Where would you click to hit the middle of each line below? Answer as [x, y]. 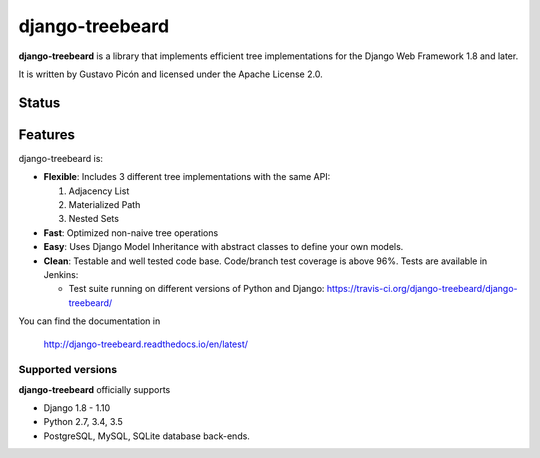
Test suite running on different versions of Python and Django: [196, 289]
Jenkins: [61, 274]
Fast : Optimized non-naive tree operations [131, 232]
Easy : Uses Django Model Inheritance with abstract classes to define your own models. [223, 247]
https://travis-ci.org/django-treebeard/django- [422, 289]
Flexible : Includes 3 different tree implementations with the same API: [187, 177]
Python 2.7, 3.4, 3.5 [83, 422]
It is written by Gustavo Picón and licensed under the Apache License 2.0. [171, 74]
